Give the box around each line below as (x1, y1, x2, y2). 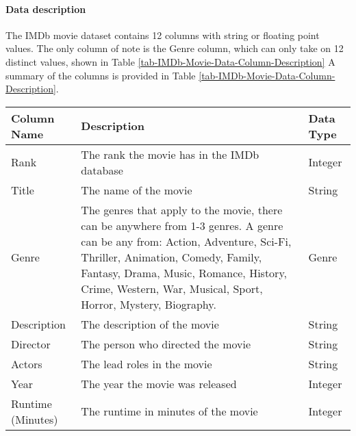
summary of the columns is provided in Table (5, 68, 196, 82)
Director (11, 335, 51, 352)
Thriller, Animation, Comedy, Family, (81, 248, 262, 265)
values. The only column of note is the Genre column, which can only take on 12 (5, 41, 344, 55)
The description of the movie (81, 316, 219, 332)
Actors (11, 355, 42, 372)
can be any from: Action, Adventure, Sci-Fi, (81, 233, 292, 249)
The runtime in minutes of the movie (81, 403, 258, 420)
